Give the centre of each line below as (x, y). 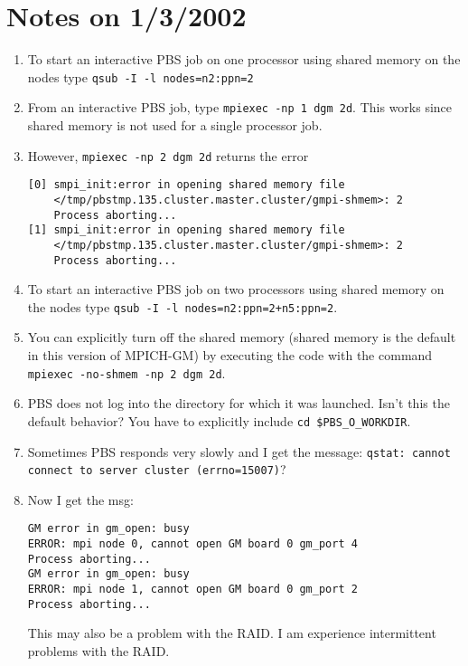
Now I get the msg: (80, 499)
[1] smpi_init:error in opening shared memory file (186, 230)
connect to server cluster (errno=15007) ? (157, 469)
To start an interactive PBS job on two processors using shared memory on (236, 289)
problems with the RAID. (98, 651)
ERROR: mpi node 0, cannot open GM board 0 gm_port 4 (192, 544)
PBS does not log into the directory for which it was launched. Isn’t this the (239, 403)
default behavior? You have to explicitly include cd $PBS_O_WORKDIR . (219, 420)
